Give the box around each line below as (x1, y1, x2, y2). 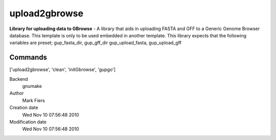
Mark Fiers (22, 97, 45, 103)
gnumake (22, 83, 42, 89)
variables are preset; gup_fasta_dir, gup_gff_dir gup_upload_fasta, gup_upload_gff (9, 40, 181, 46)
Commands (9, 53, 48, 62)
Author (9, 90, 24, 97)
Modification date (9, 119, 47, 125)
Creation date (9, 105, 38, 111)
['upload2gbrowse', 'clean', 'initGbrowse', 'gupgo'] (9, 66, 116, 73)
